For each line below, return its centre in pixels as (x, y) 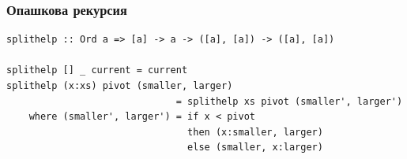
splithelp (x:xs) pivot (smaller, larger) (120, 86)
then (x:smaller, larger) (255, 132)
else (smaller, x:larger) (255, 148)
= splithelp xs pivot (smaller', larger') (289, 101)
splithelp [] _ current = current (97, 70)
